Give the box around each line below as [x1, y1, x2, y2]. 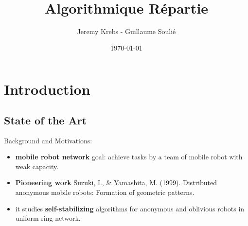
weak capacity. [15, 161, 59, 171]
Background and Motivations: [4, 135, 92, 145]
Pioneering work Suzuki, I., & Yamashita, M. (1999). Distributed [15, 177, 217, 188]
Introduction [4, 79, 90, 99]
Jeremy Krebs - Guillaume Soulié [77, 26, 176, 36]
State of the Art [4, 112, 87, 127]
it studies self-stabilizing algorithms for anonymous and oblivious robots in [15, 203, 245, 213]
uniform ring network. [15, 213, 81, 223]
